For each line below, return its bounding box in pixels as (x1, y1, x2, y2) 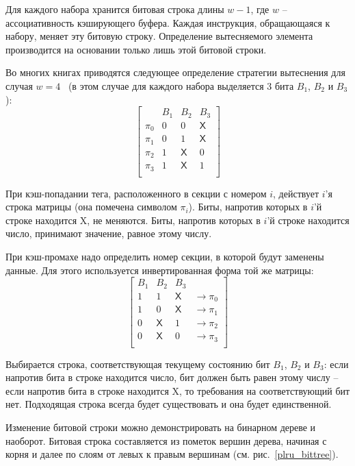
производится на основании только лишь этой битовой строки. (5, 42, 267, 56)
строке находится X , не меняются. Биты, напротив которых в (5, 212, 261, 227)
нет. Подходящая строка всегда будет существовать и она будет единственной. (5, 397, 332, 411)
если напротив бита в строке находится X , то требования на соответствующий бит (5, 383, 350, 397)
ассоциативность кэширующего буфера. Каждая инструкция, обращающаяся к (5, 15, 330, 29)
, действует (273, 186, 319, 200)
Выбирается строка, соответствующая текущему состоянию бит (5, 356, 270, 371)
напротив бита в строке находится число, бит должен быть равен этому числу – (5, 370, 339, 384)
